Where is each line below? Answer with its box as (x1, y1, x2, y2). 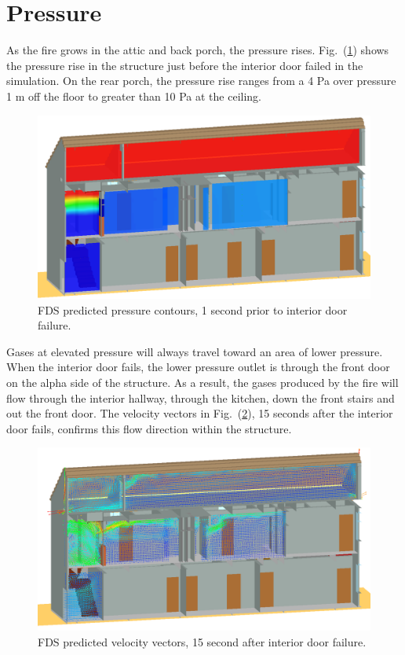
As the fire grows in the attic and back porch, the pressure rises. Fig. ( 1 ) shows (6, 42, 389, 58)
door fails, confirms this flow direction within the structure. (6, 420, 292, 436)
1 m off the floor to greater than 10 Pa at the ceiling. (6, 87, 262, 104)
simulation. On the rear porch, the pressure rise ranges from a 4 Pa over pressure (6, 72, 396, 89)
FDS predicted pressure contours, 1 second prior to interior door (38, 301, 348, 318)
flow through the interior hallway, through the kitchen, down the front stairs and (6, 389, 395, 406)
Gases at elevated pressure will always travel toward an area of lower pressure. (6, 343, 383, 359)
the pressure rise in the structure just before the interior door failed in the (6, 57, 363, 73)
